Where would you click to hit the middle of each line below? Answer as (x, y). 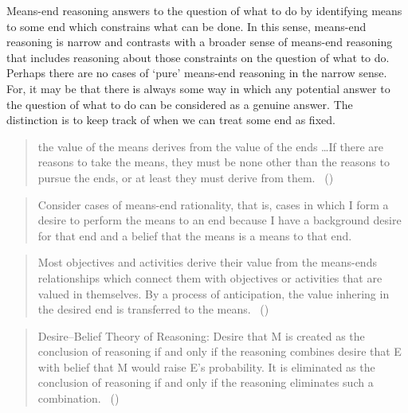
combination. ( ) (78, 398)
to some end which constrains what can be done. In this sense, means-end (186, 26)
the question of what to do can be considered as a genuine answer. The (180, 104)
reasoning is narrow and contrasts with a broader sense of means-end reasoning (200, 42)
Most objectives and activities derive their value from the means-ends (207, 262)
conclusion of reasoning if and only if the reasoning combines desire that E (220, 351)
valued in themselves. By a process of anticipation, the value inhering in (214, 293)
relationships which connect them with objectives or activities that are (210, 277)
